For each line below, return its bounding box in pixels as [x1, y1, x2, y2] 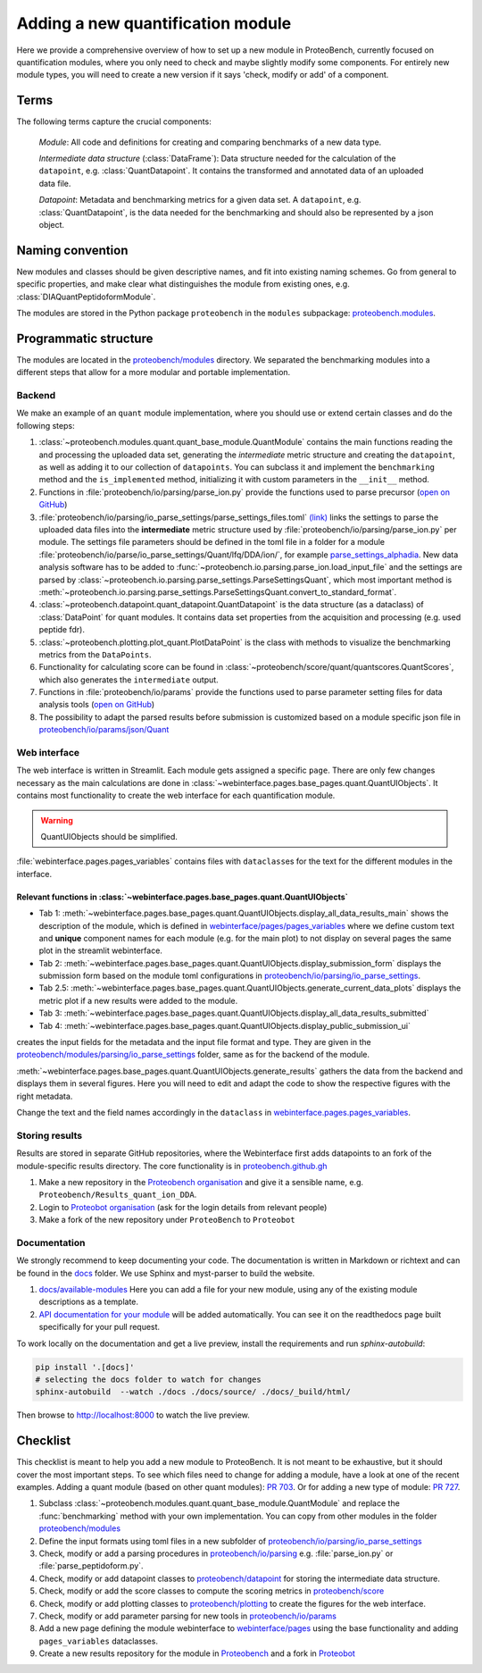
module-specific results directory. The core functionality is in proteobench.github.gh [16, 1160, 328, 1171]
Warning [40, 815, 73, 825]
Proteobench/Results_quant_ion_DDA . [38, 1189, 197, 1200]
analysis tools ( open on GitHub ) [38, 699, 155, 710]
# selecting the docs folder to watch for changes [35, 1374, 262, 1384]
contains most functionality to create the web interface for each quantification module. [16, 790, 336, 801]
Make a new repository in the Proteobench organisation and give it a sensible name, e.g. [38, 1176, 363, 1187]
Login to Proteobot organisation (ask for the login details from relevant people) [38, 1201, 328, 1212]
